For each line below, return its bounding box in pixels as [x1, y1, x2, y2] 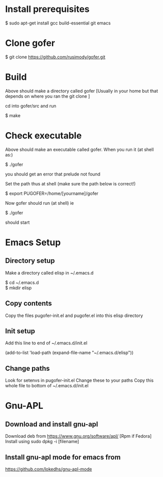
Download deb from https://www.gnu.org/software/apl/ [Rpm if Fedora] [5, 433, 152, 439]
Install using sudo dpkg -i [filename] [5, 439, 79, 445]
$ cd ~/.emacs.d [5, 279, 39, 285]
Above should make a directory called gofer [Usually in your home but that [5, 88, 159, 94]
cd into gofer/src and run [5, 103, 56, 109]
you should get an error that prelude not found [5, 171, 101, 177]
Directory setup [5, 257, 55, 265]
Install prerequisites [5, 3, 90, 15]
